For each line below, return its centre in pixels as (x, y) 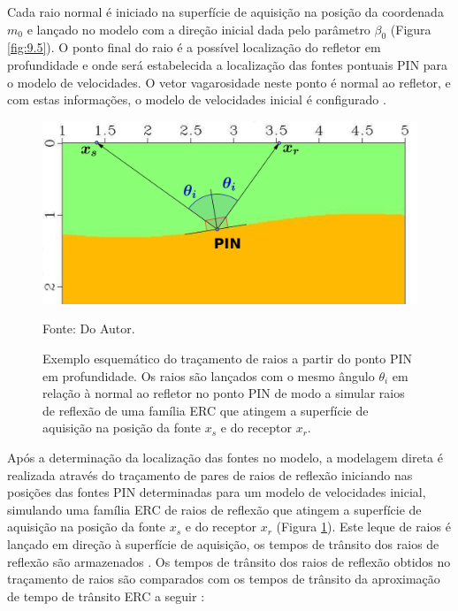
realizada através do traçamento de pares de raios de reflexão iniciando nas (210, 474)
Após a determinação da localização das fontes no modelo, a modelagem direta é (225, 457)
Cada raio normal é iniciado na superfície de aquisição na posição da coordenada (225, 11)
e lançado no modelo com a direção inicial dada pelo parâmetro (198, 29)
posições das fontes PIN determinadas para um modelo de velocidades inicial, (217, 492)
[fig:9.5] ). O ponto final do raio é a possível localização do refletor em (194, 47)
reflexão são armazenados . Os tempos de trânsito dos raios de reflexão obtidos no (229, 561)
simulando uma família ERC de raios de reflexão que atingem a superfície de (214, 509)
